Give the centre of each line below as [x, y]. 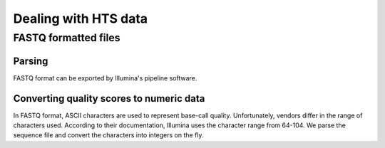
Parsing [31, 61]
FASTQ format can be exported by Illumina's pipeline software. [105, 78]
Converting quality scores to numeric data [109, 99]
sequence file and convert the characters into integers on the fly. [108, 135]
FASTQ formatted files [67, 38]
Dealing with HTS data [81, 18]
